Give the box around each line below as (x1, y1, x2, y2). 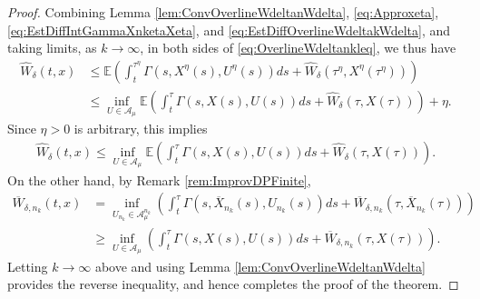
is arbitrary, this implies (73, 119, 208, 138)
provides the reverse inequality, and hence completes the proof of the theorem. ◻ (7, 274, 459, 294)
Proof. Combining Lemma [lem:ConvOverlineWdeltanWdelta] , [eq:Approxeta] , (7, 3, 439, 21)
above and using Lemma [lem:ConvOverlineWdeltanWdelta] (94, 256, 426, 275)
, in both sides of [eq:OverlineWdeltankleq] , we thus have (140, 38, 456, 57)
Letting (7, 256, 48, 275)
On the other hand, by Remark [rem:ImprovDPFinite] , (7, 170, 311, 189)
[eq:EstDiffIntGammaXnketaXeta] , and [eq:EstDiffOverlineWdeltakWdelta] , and (7, 20, 451, 39)
